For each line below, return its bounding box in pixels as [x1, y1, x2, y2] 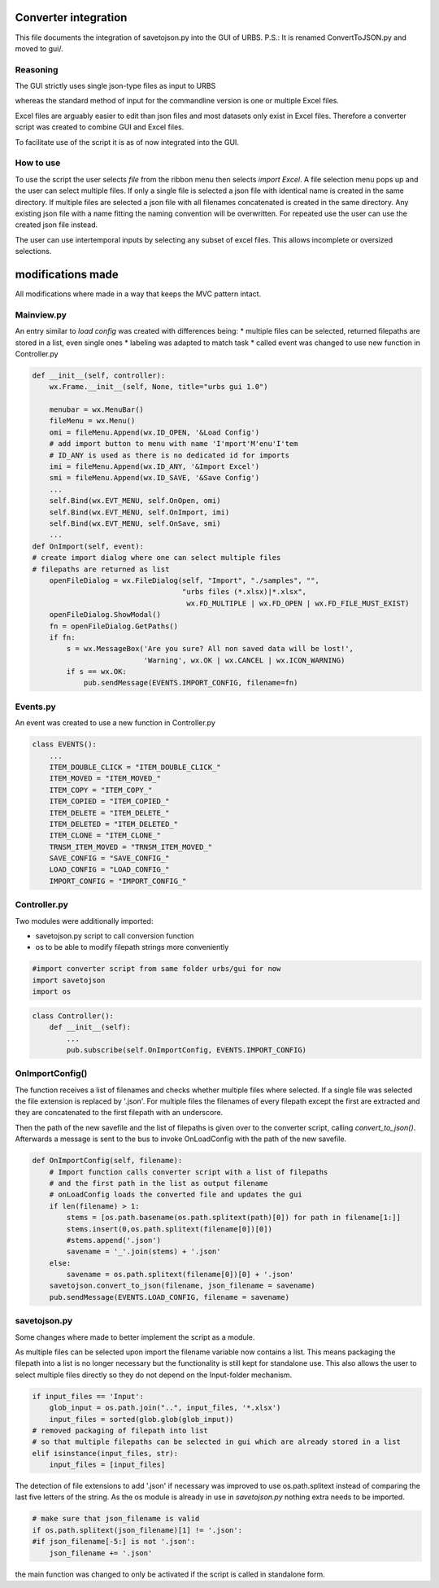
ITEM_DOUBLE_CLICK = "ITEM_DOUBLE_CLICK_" [49, 762, 221, 772]
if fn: [49, 632, 76, 642]
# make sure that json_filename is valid [32, 1514, 200, 1524]
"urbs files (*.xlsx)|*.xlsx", [181, 587, 307, 597]
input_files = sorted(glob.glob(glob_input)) [49, 1415, 234, 1424]
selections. [15, 247, 52, 256]
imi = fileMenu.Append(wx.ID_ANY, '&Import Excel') [49, 462, 260, 471]
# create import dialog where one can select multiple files [32, 553, 281, 562]
